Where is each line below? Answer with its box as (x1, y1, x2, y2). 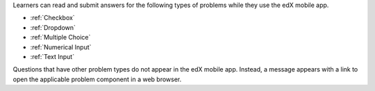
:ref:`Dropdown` (30, 23, 76, 31)
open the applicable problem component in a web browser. (12, 75, 182, 83)
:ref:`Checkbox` (30, 14, 76, 22)
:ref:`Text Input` (30, 52, 75, 60)
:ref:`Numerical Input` (30, 42, 92, 51)
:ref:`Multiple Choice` (30, 33, 91, 42)
